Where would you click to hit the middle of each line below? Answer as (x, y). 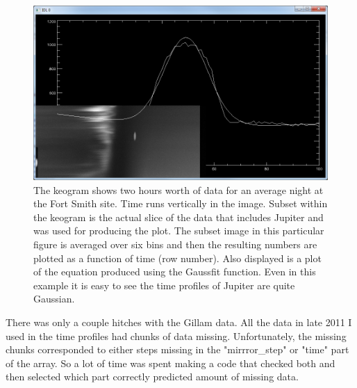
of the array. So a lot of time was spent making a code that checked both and (171, 363)
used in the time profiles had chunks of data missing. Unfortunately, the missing (176, 336)
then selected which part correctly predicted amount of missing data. (152, 377)
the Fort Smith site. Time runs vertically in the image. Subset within (181, 203)
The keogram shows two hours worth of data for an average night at (178, 189)
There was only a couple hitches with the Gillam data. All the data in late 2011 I (179, 322)
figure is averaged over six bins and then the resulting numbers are (175, 244)
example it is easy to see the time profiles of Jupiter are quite (164, 285)
